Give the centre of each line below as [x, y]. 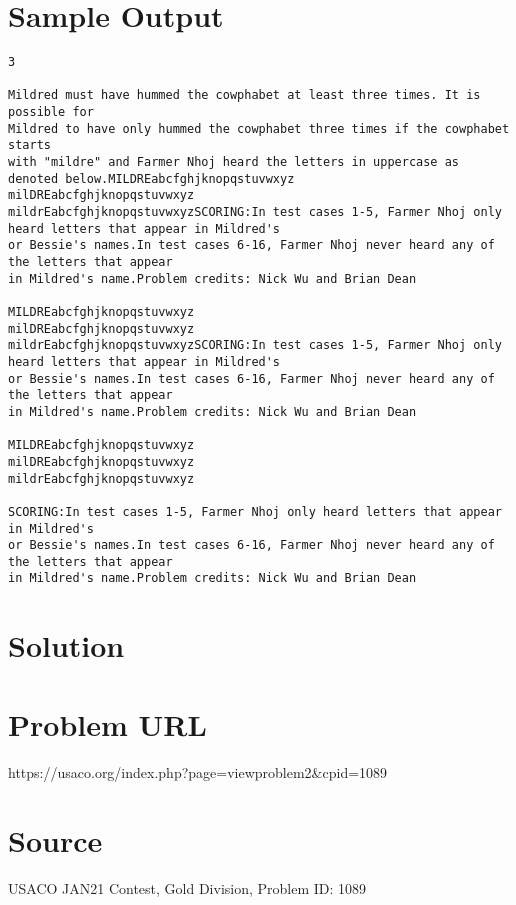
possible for [51, 112]
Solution [66, 645]
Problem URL [107, 723]
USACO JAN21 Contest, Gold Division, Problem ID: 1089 [187, 888]
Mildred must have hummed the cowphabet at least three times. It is [244, 95]
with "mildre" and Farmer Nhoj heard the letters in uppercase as [234, 162]
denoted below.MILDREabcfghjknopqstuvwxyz [151, 178]
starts [29, 145]
